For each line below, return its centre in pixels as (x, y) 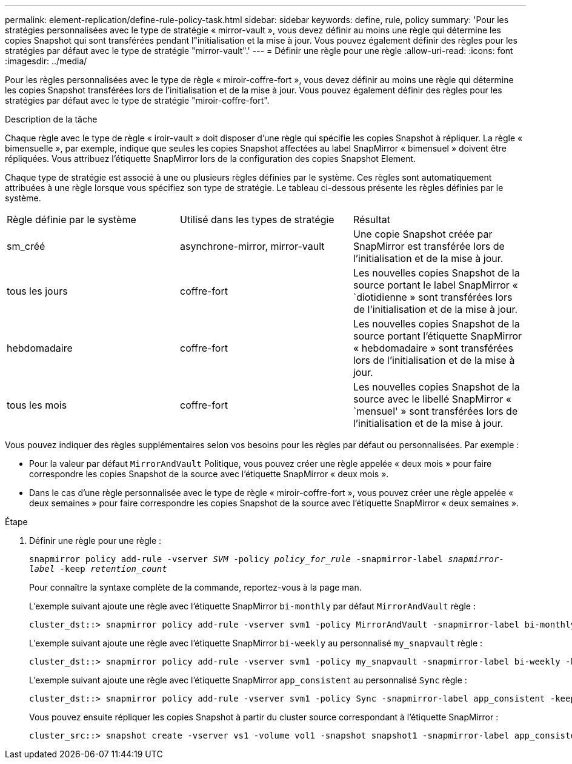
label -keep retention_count (98, 569)
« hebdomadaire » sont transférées (433, 348)
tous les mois (37, 405)
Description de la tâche (51, 119)
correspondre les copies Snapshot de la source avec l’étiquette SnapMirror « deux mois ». (209, 474)
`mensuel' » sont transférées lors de (435, 411)
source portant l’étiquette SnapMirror (437, 336)
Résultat (371, 219)
